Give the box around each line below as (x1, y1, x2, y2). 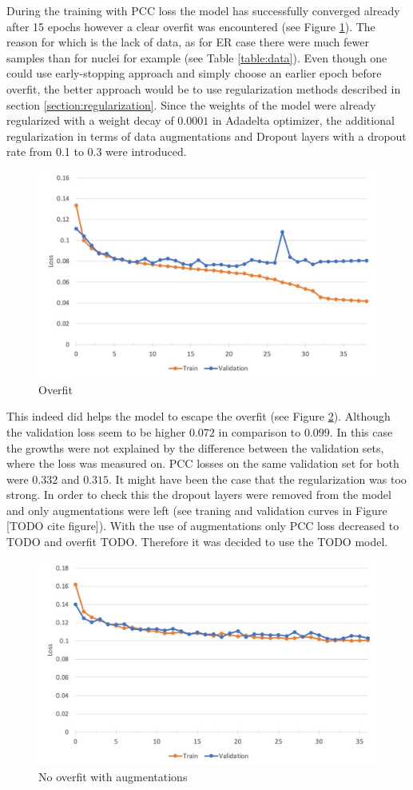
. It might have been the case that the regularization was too (109, 470, 407, 487)
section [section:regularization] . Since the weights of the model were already (6, 96, 376, 113)
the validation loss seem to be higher (6, 423, 186, 440)
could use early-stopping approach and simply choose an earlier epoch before (6, 65, 382, 82)
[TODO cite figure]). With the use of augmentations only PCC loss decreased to (6, 517, 399, 534)
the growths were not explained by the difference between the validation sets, (6, 439, 384, 456)
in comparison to (218, 423, 301, 440)
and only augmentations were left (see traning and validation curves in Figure (6, 501, 387, 518)
